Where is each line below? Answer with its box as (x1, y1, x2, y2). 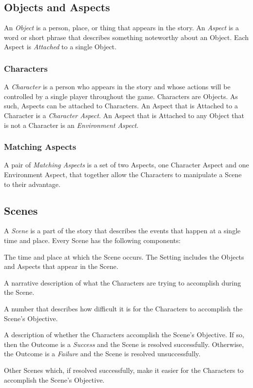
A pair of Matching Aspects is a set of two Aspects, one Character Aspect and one (4, 160, 249, 170)
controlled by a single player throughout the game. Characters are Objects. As (4, 91, 238, 101)
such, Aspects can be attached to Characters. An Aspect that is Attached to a (4, 101, 238, 111)
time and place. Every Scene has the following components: (4, 235, 181, 245)
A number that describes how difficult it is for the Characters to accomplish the (4, 303, 243, 313)
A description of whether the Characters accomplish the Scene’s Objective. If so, (4, 329, 244, 340)
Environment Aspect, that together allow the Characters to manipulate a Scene (4, 169, 242, 179)
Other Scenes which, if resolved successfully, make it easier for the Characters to (4, 365, 244, 375)
